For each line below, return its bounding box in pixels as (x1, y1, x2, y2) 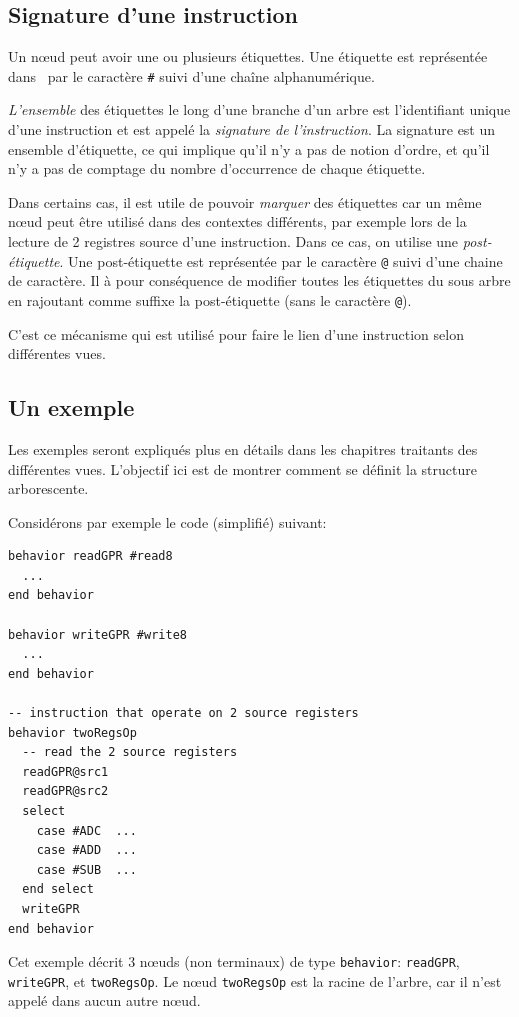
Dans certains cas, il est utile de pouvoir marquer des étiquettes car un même (8, 191, 482, 212)
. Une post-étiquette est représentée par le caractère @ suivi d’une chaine (59, 250, 503, 271)
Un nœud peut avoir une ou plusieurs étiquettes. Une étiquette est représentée (8, 46, 488, 67)
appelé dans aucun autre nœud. (8, 990, 201, 1011)
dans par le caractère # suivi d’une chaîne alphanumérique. (8, 65, 375, 86)
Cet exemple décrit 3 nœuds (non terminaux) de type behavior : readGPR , (8, 951, 460, 972)
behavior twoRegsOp (8, 725, 137, 740)
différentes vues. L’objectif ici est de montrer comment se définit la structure (8, 458, 477, 479)
